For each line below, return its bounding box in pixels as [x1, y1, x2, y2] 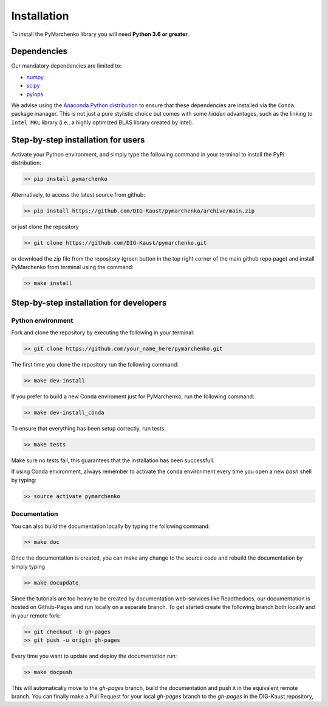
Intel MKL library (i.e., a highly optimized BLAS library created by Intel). [11, 119, 194, 126]
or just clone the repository [11, 223, 79, 231]
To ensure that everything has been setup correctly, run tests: [11, 425, 166, 432]
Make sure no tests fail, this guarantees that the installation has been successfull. [11, 457, 215, 464]
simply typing [11, 563, 46, 570]
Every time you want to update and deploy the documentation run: [11, 652, 177, 660]
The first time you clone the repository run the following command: [11, 361, 179, 368]
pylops [26, 90, 44, 97]
